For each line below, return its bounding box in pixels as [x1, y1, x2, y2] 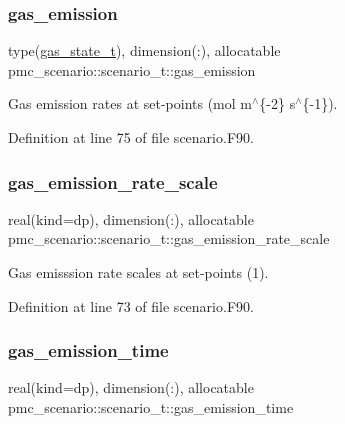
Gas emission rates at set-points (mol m [8, 93, 252, 114]
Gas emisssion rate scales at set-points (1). [8, 262, 269, 282]
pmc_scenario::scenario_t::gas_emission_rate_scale [8, 228, 330, 249]
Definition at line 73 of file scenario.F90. [8, 295, 254, 316]
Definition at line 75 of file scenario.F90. [8, 127, 254, 147]
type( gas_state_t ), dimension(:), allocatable [8, 40, 281, 61]
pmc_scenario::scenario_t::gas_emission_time [8, 397, 294, 417]
